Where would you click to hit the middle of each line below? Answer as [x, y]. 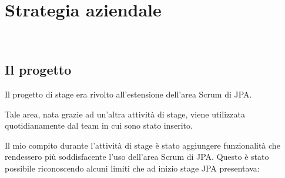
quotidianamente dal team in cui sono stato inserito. [99, 125]
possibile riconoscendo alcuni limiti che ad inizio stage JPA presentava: [132, 168]
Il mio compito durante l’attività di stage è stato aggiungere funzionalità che [142, 145]
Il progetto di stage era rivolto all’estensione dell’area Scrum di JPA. [128, 94]
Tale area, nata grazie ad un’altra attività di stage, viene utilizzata [125, 114]
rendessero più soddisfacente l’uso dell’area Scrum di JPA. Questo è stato [137, 157]
